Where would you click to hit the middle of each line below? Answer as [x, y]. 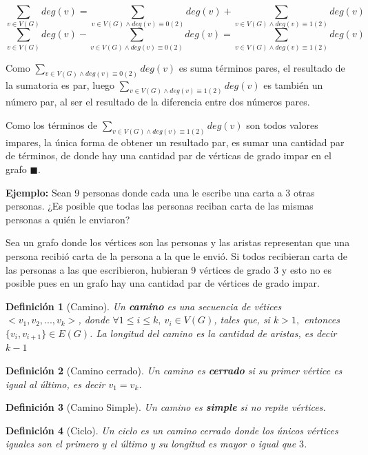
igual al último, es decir [55, 384]
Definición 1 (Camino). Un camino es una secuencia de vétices [144, 306]
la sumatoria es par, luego [60, 84]
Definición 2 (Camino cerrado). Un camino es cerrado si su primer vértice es [174, 370]
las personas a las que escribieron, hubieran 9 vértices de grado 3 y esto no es [168, 269]
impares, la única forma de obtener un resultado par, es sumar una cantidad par [175, 142]
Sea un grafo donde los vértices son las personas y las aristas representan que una [178, 242]
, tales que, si [242, 320]
